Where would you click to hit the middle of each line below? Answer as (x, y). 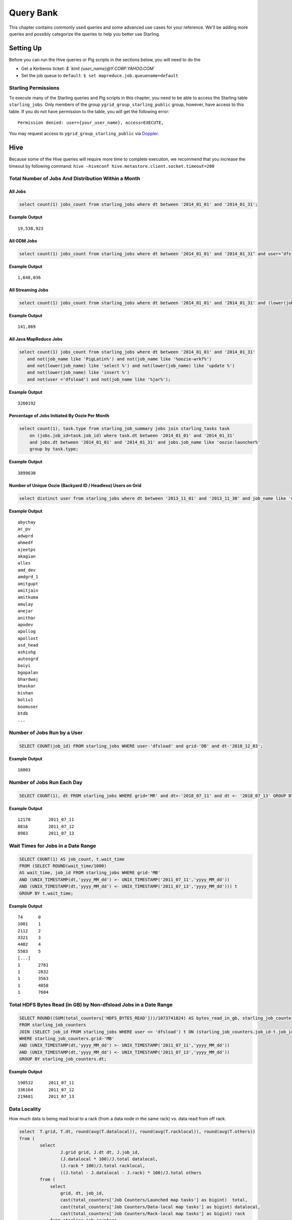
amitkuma (28, 597)
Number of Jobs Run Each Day (46, 782)
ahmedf (26, 543)
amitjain (28, 590)
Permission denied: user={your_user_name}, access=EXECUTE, (91, 122)
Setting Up (26, 48)
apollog (27, 631)
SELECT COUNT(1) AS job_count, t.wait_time (72, 859)
